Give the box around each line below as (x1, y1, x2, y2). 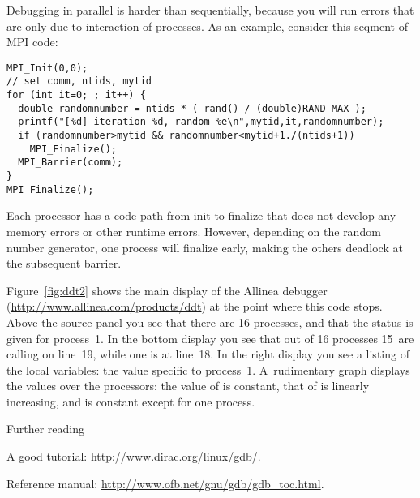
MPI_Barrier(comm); (18, 157, 123, 169)
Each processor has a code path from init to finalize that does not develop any (6, 207, 396, 224)
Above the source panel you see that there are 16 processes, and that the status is (6, 313, 414, 330)
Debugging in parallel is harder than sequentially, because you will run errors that (6, 2, 414, 18)
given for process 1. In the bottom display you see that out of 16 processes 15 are (6, 329, 414, 346)
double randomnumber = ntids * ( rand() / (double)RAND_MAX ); (18, 102, 366, 114)
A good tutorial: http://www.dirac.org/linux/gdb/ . (6, 448, 261, 465)
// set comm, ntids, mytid (6, 75, 152, 88)
